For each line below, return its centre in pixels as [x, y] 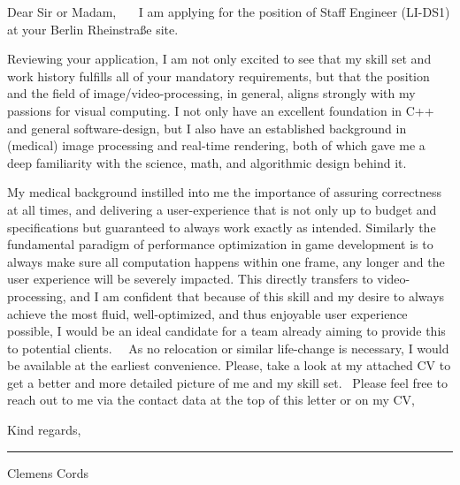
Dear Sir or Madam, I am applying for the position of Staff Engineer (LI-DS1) [229, 11]
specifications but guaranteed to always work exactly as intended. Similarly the [222, 227]
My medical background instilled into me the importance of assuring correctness [224, 192]
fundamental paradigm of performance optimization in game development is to [220, 244]
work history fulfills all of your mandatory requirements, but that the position [218, 76]
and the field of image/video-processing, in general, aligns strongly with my [211, 93]
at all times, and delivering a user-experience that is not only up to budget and [222, 209]
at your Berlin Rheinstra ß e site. [93, 29]
